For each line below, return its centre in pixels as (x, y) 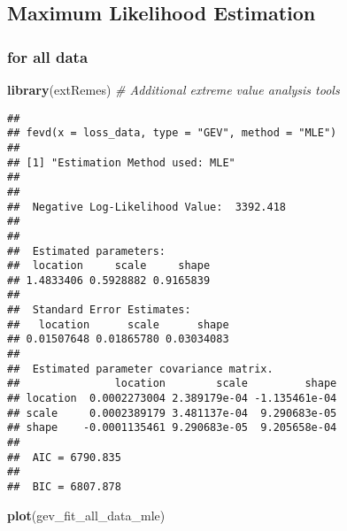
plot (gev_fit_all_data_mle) (86, 515)
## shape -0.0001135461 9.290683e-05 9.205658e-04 (172, 428)
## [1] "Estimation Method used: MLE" (121, 162)
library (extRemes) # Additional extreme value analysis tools (173, 89)
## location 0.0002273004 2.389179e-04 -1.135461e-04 (172, 399)
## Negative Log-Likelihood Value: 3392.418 (147, 207)
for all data (48, 56)
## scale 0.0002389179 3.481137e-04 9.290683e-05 (172, 413)
